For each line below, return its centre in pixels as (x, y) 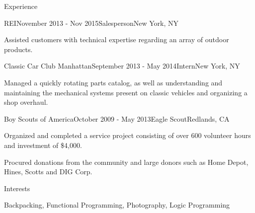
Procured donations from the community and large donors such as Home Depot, (126, 162)
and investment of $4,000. (43, 145)
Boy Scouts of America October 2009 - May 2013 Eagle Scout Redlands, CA (117, 118)
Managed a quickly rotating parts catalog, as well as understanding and (113, 82)
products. (18, 49)
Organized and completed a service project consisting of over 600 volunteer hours (127, 135)
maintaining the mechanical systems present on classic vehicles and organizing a (126, 92)
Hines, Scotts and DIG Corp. (48, 172)
